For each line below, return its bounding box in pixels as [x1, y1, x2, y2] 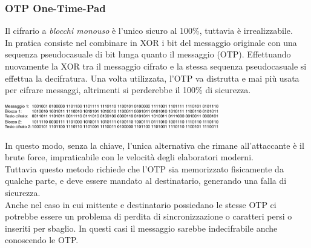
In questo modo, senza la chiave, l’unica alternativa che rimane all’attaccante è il [5, 139, 304, 151]
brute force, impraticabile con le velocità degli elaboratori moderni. [5, 151, 254, 163]
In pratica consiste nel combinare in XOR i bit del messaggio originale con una [5, 36, 297, 48]
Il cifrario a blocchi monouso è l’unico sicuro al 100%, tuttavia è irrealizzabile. [5, 24, 293, 37]
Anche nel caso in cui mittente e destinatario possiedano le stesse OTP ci [5, 198, 277, 210]
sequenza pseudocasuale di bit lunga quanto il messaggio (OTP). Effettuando [5, 48, 291, 60]
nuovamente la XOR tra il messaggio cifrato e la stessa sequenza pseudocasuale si [5, 60, 307, 72]
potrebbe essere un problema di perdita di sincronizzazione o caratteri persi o [5, 210, 292, 223]
